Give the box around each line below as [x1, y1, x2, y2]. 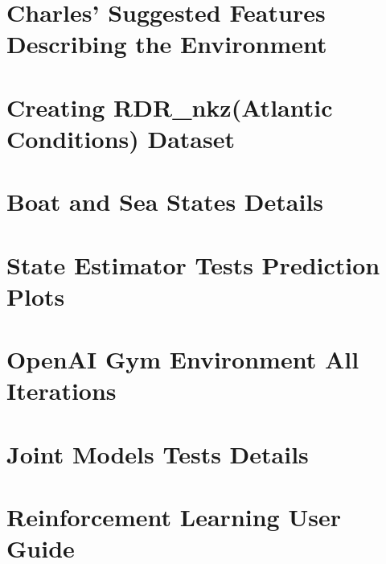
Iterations [6, 374, 117, 407]
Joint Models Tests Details [6, 437, 309, 470]
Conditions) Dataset [6, 121, 235, 154]
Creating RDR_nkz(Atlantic [6, 90, 333, 123]
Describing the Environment [6, 27, 327, 60]
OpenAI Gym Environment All [6, 343, 359, 376]
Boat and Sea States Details [6, 185, 324, 218]
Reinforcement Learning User [6, 500, 341, 533]
